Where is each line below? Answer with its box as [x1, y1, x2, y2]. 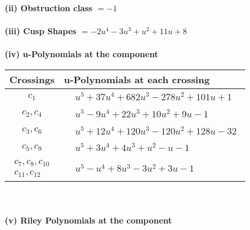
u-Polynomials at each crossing [64, 72, 210, 86]
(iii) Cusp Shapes [5, 25, 77, 37]
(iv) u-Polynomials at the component [5, 48, 159, 60]
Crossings [9, 72, 55, 86]
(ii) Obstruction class [5, 2, 93, 14]
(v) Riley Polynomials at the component [5, 213, 172, 226]
